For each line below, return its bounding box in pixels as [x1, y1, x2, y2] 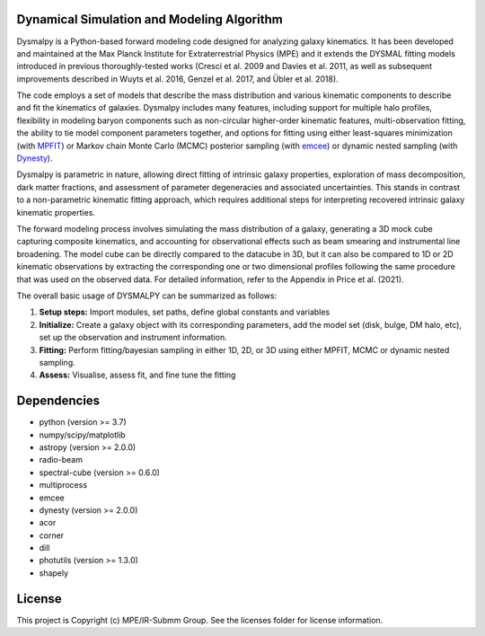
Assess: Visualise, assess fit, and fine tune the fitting [39, 369, 236, 381]
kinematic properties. [16, 207, 96, 217]
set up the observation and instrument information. [39, 332, 228, 343]
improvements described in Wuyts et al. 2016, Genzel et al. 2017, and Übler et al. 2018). [16, 73, 339, 84]
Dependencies [16, 393, 101, 409]
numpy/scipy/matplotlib [39, 429, 126, 440]
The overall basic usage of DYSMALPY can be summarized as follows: [16, 290, 278, 301]
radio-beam [39, 455, 83, 465]
